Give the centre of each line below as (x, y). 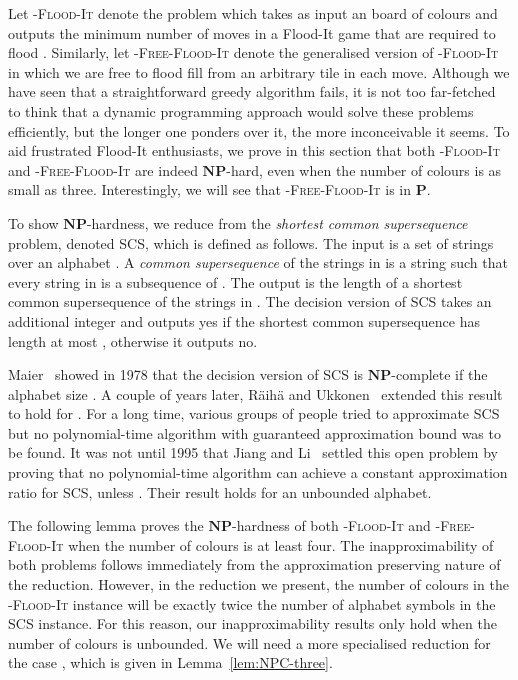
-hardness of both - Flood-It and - (336, 525)
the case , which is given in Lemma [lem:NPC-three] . (170, 662)
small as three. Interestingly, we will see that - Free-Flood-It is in (210, 189)
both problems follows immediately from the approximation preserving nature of (254, 564)
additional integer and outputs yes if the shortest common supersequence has (244, 320)
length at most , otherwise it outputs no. (133, 340)
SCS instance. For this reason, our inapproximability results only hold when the (252, 623)
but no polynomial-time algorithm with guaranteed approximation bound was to (254, 432)
